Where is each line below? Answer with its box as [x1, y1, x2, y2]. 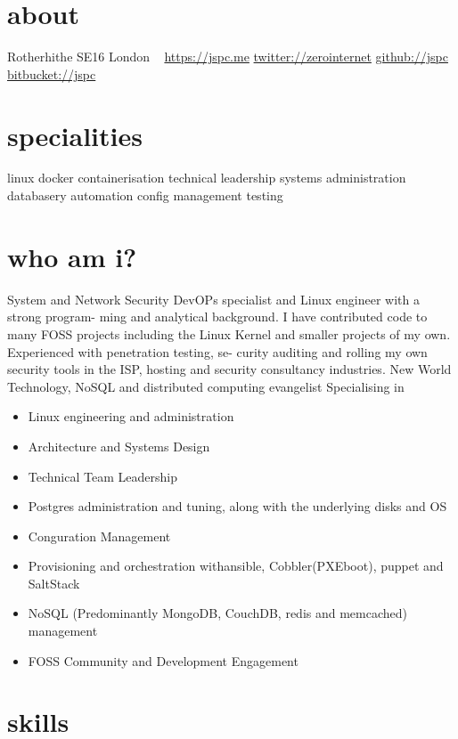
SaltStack [28, 573, 80, 592]
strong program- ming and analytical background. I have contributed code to [7, 307, 428, 326]
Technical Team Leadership [28, 467, 177, 485]
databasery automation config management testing [7, 186, 283, 205]
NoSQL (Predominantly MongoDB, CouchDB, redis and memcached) [28, 604, 408, 622]
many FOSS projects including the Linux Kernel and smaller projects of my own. [7, 324, 451, 343]
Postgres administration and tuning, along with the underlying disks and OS [28, 497, 447, 516]
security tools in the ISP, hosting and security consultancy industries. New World [7, 360, 452, 378]
